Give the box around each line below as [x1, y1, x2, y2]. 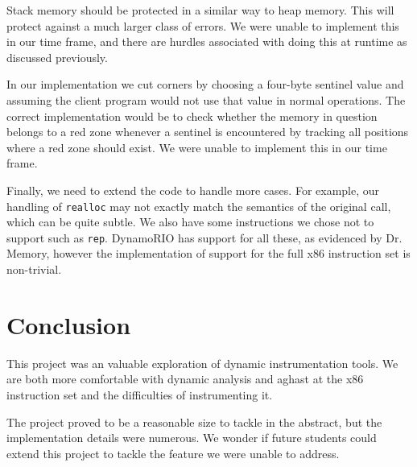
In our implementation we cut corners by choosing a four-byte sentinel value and [6, 76, 404, 93]
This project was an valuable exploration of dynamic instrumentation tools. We [6, 354, 398, 371]
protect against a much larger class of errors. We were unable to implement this [6, 17, 399, 34]
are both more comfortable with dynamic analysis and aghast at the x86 [6, 370, 364, 387]
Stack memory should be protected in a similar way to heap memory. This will [6, 2, 394, 18]
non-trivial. [6, 261, 62, 278]
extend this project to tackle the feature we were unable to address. [6, 444, 340, 461]
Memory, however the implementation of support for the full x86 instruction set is [6, 245, 411, 262]
